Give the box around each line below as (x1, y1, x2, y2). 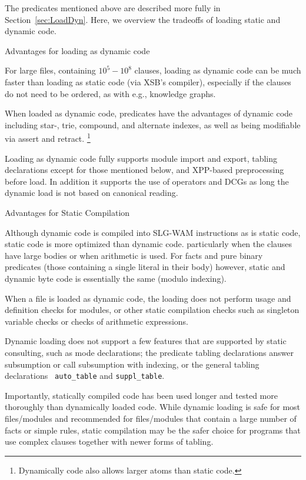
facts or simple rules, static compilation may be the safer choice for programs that (5, 424, 301, 436)
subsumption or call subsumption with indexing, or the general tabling (5, 358, 260, 370)
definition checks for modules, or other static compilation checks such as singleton (5, 304, 300, 316)
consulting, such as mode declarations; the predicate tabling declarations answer (5, 346, 294, 358)
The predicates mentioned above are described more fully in (5, 2, 221, 14)
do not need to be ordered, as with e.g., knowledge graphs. (5, 87, 216, 99)
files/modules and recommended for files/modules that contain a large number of (5, 412, 297, 424)
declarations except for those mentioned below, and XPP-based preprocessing (5, 164, 284, 176)
